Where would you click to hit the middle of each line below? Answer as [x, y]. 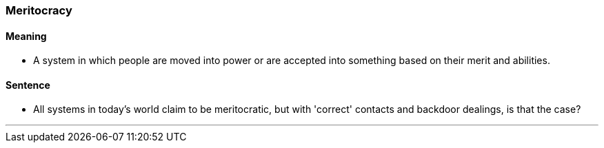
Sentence [28, 85]
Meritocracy [39, 10]
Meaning [26, 36]
